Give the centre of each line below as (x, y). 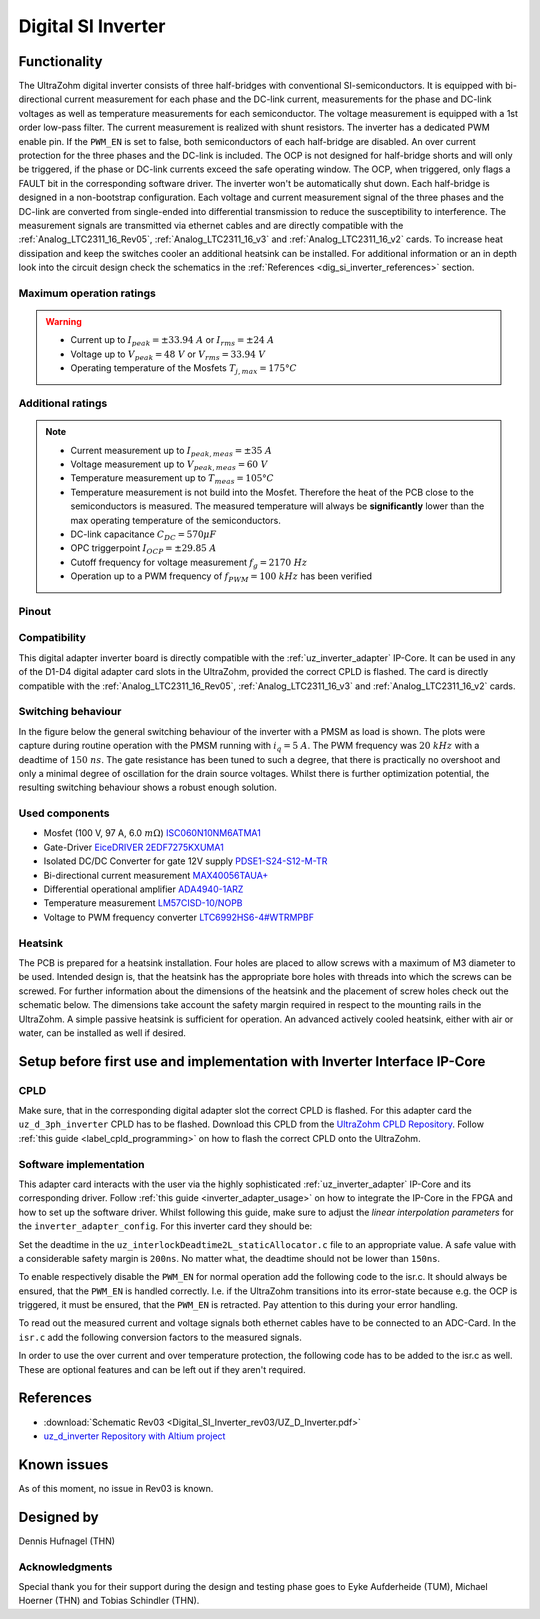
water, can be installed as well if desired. (102, 1032)
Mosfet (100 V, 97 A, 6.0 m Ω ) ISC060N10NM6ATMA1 (152, 833)
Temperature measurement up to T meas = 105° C (172, 479)
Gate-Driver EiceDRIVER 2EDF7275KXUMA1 (133, 847)
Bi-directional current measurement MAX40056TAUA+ (156, 875)
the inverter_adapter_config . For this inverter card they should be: (165, 1226)
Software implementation (81, 1164)
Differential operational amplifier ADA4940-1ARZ (143, 889)
